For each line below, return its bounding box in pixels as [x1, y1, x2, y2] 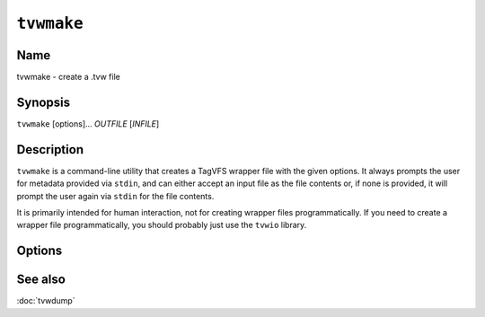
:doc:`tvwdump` [16, 295, 75, 306]
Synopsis [16, 94, 71, 110]
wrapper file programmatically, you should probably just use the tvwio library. [16, 220, 307, 231]
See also [16, 272, 66, 287]
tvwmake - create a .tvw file [16, 72, 120, 83]
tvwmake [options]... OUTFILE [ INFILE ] [16, 118, 160, 129]
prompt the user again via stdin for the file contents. [16, 190, 215, 201]
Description [16, 142, 84, 157]
